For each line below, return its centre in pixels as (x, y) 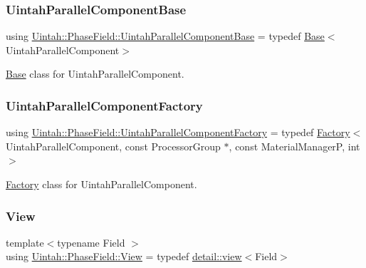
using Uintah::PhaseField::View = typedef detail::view (124, 256)
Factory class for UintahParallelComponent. (101, 184)
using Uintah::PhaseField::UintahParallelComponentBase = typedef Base (165, 36)
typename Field (91, 242)
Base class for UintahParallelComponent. (95, 74)
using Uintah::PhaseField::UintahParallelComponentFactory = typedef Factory (178, 132)
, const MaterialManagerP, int (294, 146)
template (25, 242)
